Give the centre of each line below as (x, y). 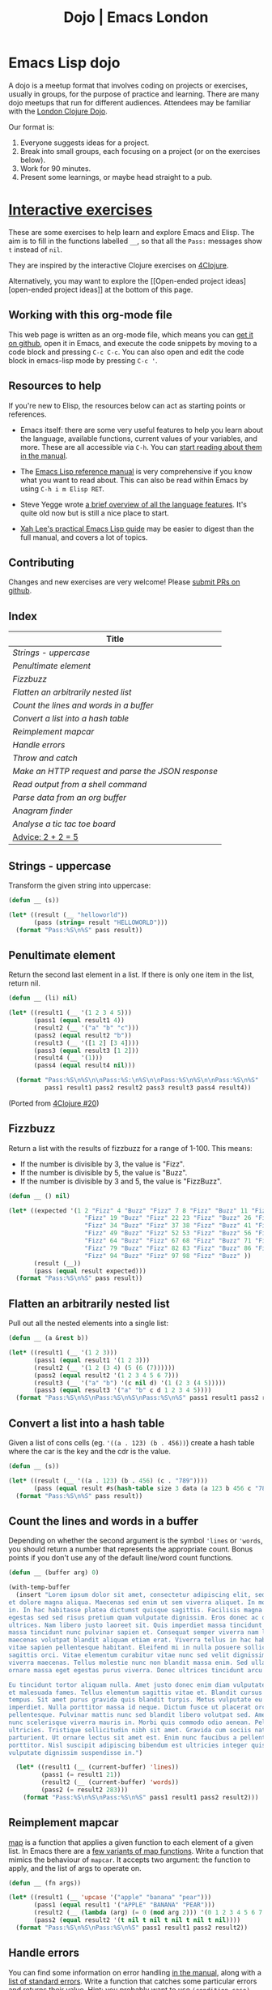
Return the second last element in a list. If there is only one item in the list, (132, 975)
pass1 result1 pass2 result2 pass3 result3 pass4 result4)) (148, 1088)
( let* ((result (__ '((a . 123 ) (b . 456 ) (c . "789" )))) (108, 1481)
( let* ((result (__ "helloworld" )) (68, 915)
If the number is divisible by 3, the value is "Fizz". (102, 1164)
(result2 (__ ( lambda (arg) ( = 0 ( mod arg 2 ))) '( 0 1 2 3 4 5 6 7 (148, 1913)
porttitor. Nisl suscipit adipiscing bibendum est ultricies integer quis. (139, 1745)
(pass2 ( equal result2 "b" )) (83, 1035)
